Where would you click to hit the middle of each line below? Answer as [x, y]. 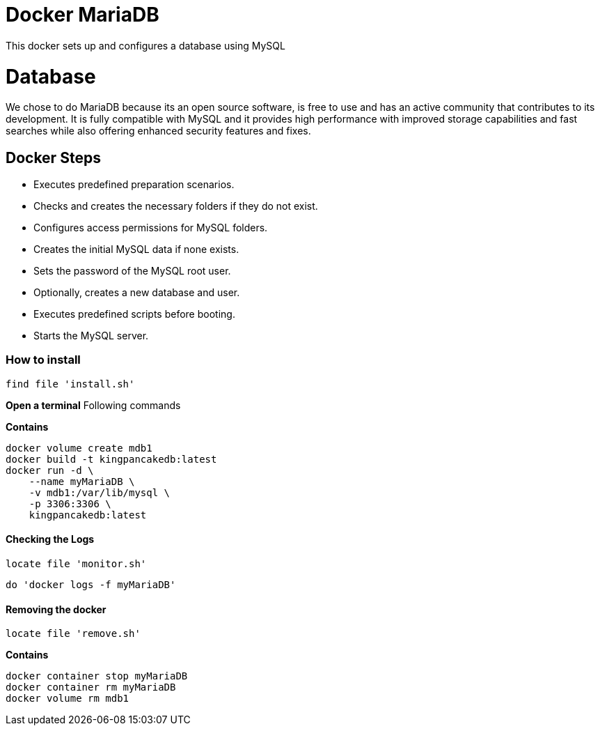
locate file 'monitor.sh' [76, 564]
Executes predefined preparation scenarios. [134, 185]
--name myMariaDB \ [82, 481]
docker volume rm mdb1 [68, 699]
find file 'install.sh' [70, 384]
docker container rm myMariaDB [91, 687]
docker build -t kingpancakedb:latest [111, 459]
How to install [43, 360]
